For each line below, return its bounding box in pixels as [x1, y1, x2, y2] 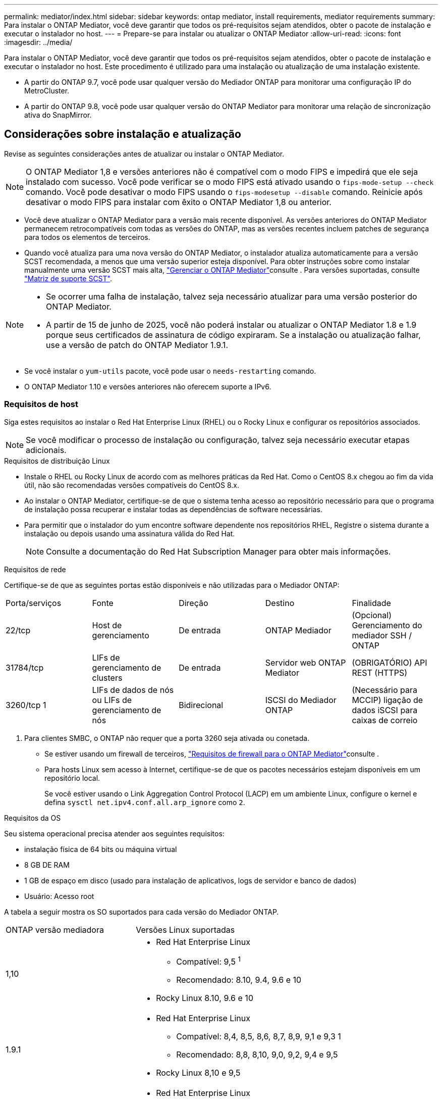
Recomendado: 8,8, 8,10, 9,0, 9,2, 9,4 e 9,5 [176, 1049, 338, 1060]
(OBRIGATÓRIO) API [352, 657, 427, 668]
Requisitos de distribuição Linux [4, 456, 110, 465]
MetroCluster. [24, 86, 70, 95]
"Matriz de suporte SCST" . [24, 274, 112, 283]
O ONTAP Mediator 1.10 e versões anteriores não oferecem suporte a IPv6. [24, 382, 271, 391]
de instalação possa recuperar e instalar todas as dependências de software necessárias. [24, 505, 322, 514]
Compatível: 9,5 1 [176, 955, 241, 967]
